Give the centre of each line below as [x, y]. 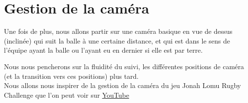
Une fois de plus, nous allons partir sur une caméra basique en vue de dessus [118, 31]
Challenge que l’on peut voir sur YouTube [67, 95]
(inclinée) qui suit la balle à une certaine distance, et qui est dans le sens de [117, 40]
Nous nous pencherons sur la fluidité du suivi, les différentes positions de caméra [124, 66]
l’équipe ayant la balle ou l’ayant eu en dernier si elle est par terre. [103, 50]
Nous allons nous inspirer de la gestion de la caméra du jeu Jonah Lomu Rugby [123, 85]
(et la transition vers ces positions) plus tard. [71, 76]
